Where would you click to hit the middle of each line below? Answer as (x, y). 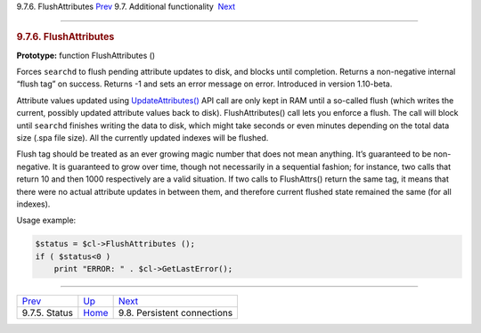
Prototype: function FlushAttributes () (86, 55)
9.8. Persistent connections (175, 313)
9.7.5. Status (47, 313)
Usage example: (46, 220)
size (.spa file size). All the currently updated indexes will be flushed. (143, 138)
